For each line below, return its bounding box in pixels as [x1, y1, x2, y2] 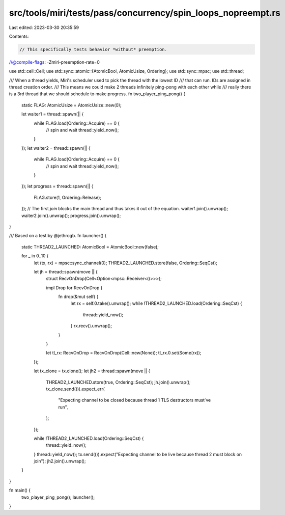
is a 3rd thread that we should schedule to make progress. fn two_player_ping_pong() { [9, 91, 185, 97]
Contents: [9, 33, 29, 39]
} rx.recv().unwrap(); [70, 323, 113, 329]
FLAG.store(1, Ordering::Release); [33, 194, 102, 200]
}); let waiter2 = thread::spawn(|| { [21, 145, 91, 151]
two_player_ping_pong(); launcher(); [21, 494, 95, 500]
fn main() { [9, 488, 31, 493]
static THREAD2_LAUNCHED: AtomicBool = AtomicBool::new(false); [21, 244, 159, 250]
